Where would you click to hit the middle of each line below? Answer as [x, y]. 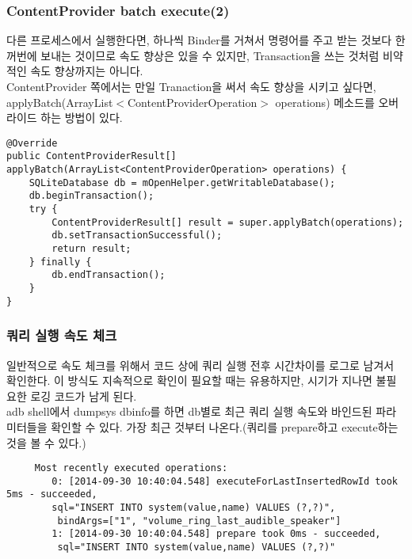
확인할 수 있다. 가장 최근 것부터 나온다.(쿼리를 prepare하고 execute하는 [225, 426]
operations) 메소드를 [325, 102]
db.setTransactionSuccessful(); [137, 236]
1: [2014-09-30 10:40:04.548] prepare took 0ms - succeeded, [216, 534]
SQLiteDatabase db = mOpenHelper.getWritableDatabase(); [182, 183]
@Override [32, 143]
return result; [92, 249]
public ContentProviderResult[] [92, 156]
